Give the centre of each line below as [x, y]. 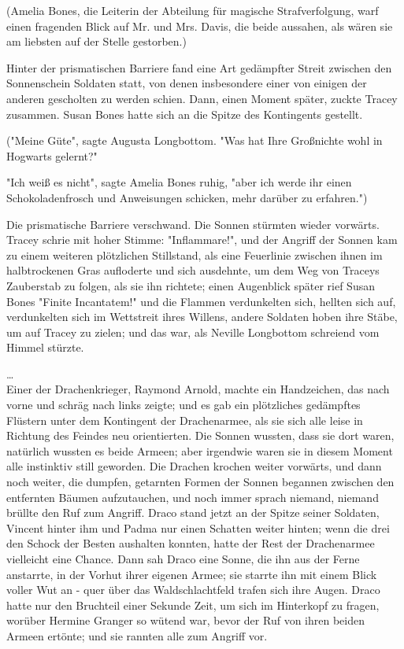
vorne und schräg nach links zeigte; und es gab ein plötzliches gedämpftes [183, 405]
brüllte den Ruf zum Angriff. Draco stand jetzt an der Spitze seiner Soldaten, [193, 513]
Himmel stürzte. [45, 347]
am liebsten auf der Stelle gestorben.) [96, 41]
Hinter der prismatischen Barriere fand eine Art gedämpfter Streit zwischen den [199, 67]
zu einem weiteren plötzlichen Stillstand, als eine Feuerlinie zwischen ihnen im [195, 254]
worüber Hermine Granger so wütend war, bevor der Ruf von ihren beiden [185, 620]
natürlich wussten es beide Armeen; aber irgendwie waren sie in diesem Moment [200, 450]
